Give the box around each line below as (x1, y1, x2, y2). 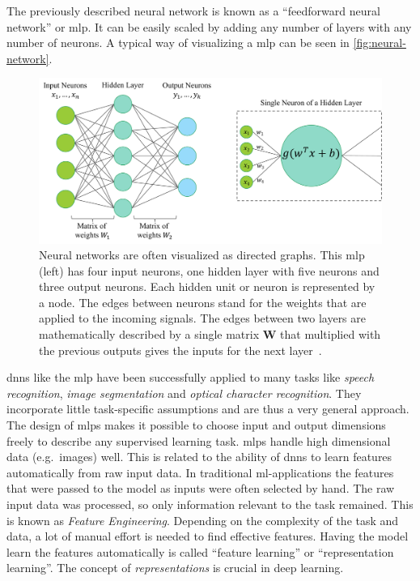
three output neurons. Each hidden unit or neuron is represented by (39, 278, 375, 295)
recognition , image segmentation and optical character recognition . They (6, 384, 362, 401)
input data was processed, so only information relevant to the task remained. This (6, 496, 414, 512)
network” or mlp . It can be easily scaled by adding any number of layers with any (6, 18, 412, 35)
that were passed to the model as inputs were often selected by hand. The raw (6, 480, 395, 497)
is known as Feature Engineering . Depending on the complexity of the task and (6, 511, 399, 528)
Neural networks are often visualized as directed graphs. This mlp (39, 246, 365, 263)
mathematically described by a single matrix (39, 326, 260, 343)
